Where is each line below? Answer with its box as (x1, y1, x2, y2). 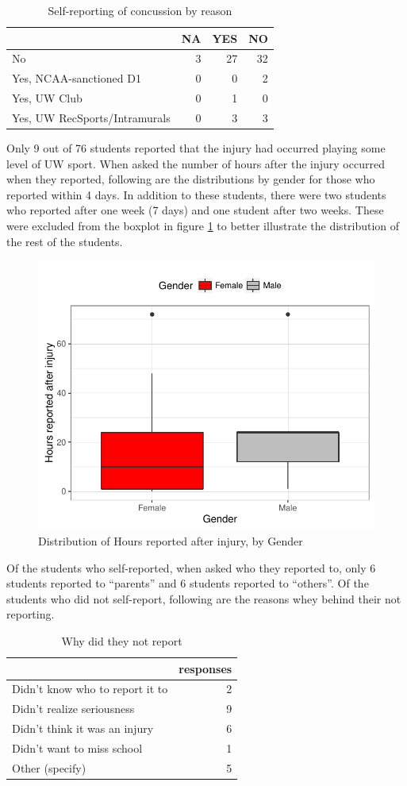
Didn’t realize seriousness (12, 700, 135, 717)
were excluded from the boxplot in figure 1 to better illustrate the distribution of (6, 218, 400, 234)
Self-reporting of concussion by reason (48, 2, 232, 18)
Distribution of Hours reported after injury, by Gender (38, 533, 303, 549)
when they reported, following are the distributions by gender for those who (6, 171, 375, 187)
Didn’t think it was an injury (12, 720, 154, 737)
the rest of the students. (6, 233, 123, 249)
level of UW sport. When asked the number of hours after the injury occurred (6, 155, 385, 171)
